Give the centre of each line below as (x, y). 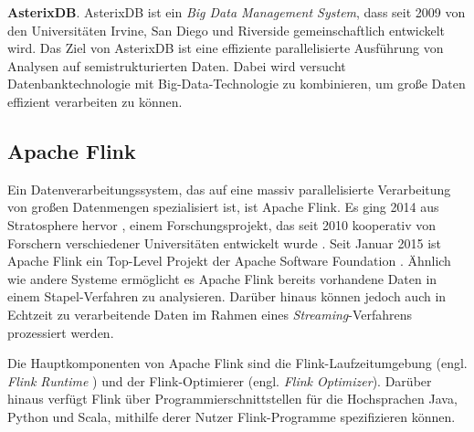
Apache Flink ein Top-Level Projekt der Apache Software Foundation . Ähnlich (229, 261)
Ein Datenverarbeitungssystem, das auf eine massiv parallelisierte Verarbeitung (229, 189)
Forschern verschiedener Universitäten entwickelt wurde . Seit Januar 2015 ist (225, 242)
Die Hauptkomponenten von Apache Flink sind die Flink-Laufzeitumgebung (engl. (237, 363)
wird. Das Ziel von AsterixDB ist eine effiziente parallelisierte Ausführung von (226, 48)
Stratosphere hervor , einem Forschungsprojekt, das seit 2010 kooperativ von (222, 224)
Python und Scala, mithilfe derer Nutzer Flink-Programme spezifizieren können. (232, 416)
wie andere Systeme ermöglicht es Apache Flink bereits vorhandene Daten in (222, 278)
